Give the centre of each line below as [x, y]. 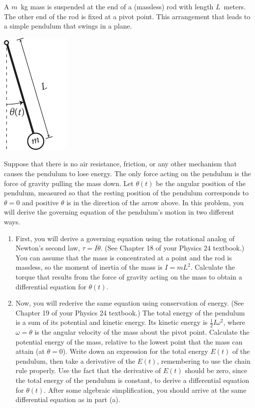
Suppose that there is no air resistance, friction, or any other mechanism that [120, 164]
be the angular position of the [201, 183]
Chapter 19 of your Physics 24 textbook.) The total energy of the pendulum [130, 312]
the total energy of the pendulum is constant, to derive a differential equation [132, 380]
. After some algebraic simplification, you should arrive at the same [145, 390]
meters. [235, 6]
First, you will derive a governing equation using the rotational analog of [125, 238]
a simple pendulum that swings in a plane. [68, 26]
